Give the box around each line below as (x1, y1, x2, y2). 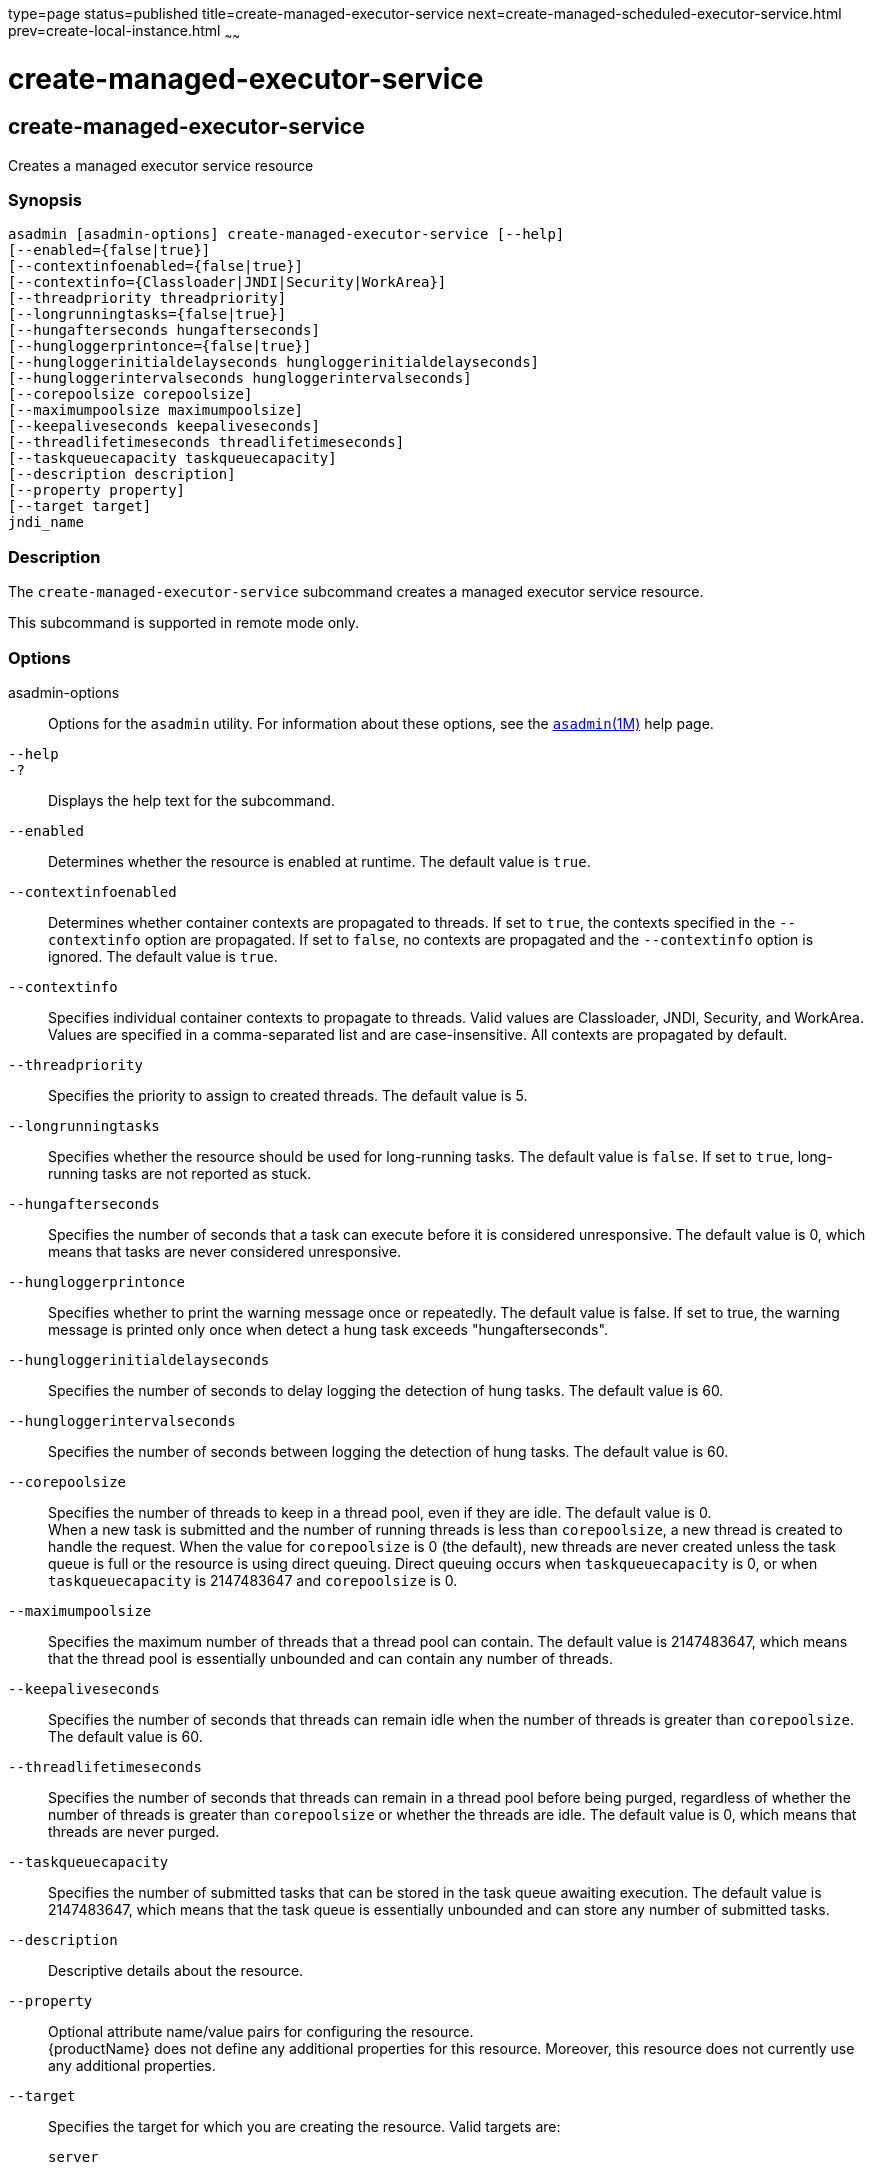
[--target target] (8, 498, 152, 515)
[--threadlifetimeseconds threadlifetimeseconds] (8, 434, 405, 451)
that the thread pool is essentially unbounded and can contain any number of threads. (48, 1649, 614, 1667)
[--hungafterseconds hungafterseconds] (8, 322, 320, 339)
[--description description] (8, 466, 236, 483)
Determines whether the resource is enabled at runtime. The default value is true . (48, 852, 591, 870)
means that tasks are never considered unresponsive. (48, 1242, 402, 1260)
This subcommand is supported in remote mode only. (8, 614, 360, 632)
